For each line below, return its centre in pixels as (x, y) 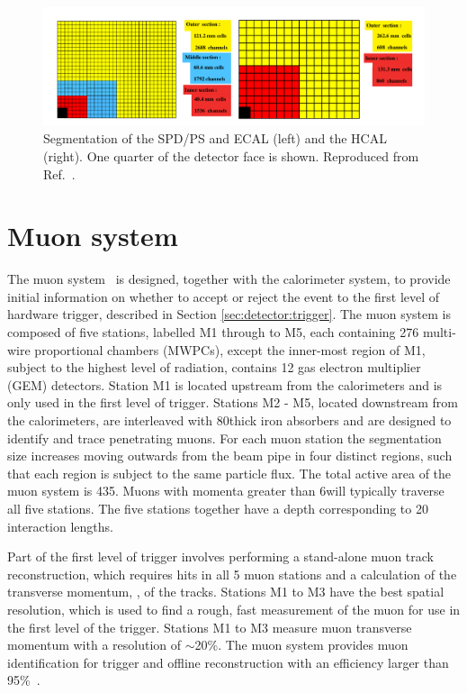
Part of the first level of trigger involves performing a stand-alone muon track (220, 556)
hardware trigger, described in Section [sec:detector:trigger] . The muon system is (229, 314)
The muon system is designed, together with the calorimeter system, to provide (229, 279)
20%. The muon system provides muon (301, 645)
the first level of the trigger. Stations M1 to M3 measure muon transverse (210, 627)
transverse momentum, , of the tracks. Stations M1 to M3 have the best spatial (226, 592)
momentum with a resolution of (94, 645)
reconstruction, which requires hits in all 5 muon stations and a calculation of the (232, 574)
